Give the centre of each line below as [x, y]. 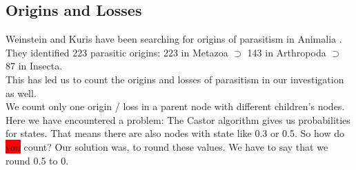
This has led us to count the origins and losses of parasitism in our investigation [175, 79]
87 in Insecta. [34, 66]
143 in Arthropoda [287, 52]
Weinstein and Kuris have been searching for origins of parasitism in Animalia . [174, 39]
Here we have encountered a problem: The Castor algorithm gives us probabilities [178, 119]
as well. [21, 93]
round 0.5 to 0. [37, 160]
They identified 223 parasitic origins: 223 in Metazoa [117, 52]
